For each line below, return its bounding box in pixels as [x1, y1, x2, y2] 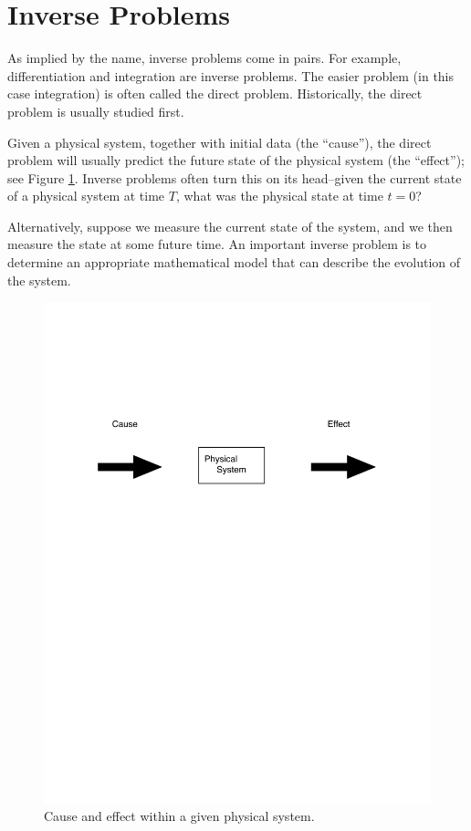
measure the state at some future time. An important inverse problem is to [7, 234, 427, 254]
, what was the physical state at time [175, 186, 383, 205]
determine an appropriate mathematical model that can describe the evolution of [7, 253, 461, 272]
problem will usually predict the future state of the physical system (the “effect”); [7, 151, 465, 170]
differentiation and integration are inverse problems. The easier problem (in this [7, 66, 455, 85]
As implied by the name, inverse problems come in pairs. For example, [7, 48, 402, 68]
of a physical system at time [7, 186, 165, 205]
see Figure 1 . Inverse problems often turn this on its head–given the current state [7, 168, 462, 187]
